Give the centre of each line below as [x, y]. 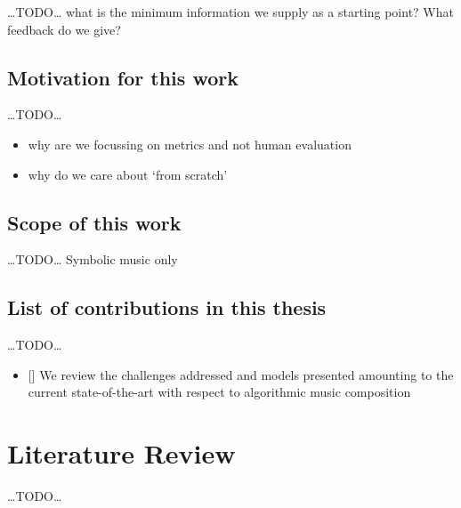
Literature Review [121, 453]
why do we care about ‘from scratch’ [128, 174]
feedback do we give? [64, 29]
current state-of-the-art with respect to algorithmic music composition [219, 392]
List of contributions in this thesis [167, 307]
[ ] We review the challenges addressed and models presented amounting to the [241, 374]
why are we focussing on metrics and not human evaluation [190, 144]
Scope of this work [94, 222]
